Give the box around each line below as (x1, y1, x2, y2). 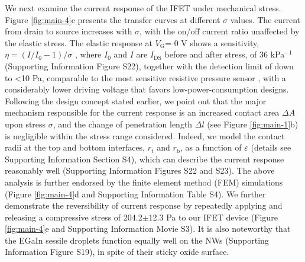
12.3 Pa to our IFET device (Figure (148, 210, 278, 223)
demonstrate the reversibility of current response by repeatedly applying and (5, 199, 283, 212)
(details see (251, 141, 291, 154)
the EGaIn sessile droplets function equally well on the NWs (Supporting (5, 234, 269, 246)
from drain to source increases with (5, 25, 132, 37)
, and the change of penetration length (53, 117, 193, 130)
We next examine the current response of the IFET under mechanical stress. (5, 2, 281, 14)
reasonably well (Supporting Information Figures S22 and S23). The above (5, 164, 275, 177)
